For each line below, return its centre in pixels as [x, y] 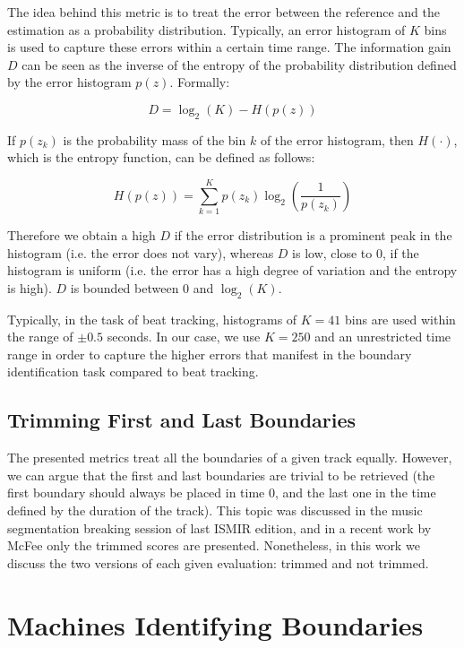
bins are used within [400, 319]
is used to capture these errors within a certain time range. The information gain [229, 47]
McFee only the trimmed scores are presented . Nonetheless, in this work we [214, 545]
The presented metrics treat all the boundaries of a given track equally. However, [230, 458]
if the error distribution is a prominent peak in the [313, 235]
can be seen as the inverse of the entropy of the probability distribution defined [239, 64]
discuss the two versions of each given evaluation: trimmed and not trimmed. [218, 562]
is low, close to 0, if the [356, 252]
